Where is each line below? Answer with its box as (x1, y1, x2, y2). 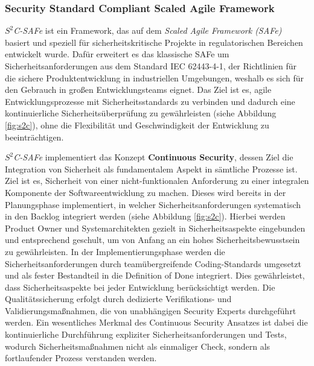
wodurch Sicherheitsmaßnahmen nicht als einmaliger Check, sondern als (5, 339, 271, 352)
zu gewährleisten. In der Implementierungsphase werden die (5, 245, 225, 257)
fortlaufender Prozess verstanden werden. (5, 352, 157, 364)
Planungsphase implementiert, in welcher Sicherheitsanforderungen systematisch (5, 198, 301, 210)
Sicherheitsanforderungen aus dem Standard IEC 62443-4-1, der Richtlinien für (5, 60, 297, 72)
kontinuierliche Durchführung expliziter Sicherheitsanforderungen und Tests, (5, 328, 287, 341)
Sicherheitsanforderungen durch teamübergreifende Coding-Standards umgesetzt (5, 257, 301, 270)
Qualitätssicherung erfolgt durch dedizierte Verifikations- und (5, 292, 232, 305)
